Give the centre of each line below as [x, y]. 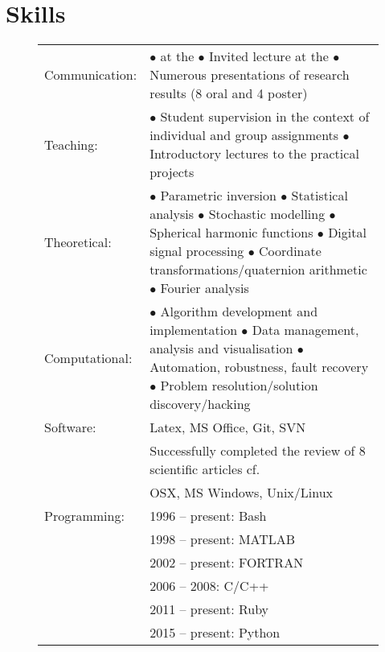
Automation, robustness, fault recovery [259, 367]
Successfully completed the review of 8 [258, 451]
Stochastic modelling [267, 214]
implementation [194, 330]
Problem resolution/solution [239, 386]
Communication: [91, 75]
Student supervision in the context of [265, 117]
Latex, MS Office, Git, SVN [228, 427]
